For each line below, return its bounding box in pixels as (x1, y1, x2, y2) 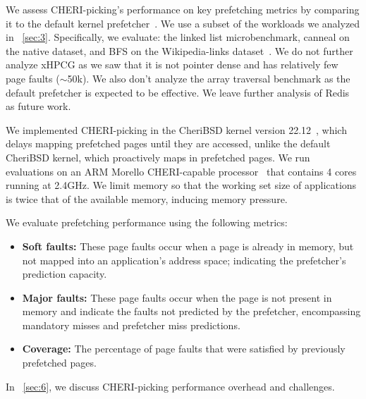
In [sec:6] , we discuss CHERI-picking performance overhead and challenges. (6, 379, 335, 393)
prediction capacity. (22, 266, 107, 281)
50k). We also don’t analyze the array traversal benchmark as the (67, 70, 350, 85)
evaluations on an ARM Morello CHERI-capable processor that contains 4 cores (6, 164, 357, 178)
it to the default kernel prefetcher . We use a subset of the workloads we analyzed (6, 16, 360, 30)
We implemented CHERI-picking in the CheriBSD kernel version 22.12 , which (6, 122, 347, 137)
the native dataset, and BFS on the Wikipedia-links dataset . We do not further (6, 43, 353, 58)
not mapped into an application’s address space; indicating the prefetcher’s (22, 252, 346, 267)
